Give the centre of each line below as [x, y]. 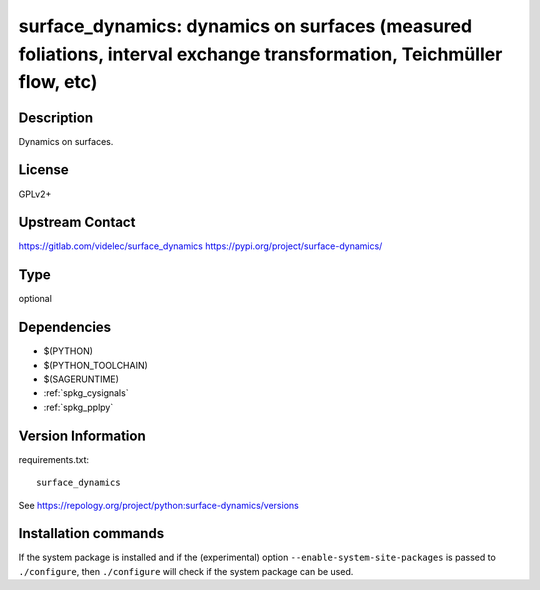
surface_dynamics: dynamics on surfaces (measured [245, 26]
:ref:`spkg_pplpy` [78, 407]
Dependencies [65, 327]
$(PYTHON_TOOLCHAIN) [96, 365]
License [43, 170]
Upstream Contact [77, 222]
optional [35, 299]
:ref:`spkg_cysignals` [86, 393]
